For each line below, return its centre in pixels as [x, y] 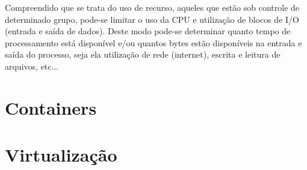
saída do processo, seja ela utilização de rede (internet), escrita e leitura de [143, 54]
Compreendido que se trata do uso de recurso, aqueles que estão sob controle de [152, 7]
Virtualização [61, 155]
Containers [51, 107]
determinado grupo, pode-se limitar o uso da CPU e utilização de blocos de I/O [152, 19]
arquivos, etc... [32, 66]
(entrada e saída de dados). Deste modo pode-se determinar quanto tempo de [148, 31]
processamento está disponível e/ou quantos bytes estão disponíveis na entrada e [153, 42]
